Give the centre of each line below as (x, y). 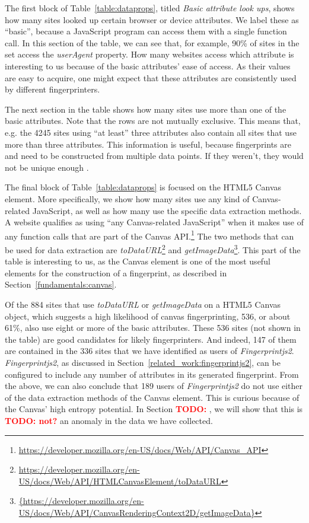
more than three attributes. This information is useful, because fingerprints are (148, 144)
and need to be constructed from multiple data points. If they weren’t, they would (154, 156)
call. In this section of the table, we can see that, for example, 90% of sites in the (152, 42)
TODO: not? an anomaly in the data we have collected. (109, 420)
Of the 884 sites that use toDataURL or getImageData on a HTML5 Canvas (143, 304)
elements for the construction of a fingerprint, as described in (116, 272)
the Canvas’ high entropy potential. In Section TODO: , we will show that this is (154, 409)
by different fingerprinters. (52, 89)
